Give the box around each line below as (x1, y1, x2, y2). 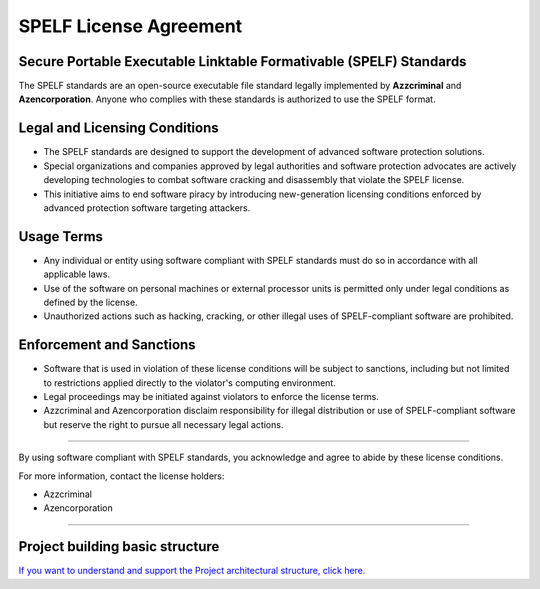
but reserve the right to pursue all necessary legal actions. (43, 418, 284, 430)
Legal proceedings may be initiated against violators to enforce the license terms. (43, 391, 379, 403)
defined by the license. (43, 296, 139, 308)
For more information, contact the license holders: (18, 470, 225, 482)
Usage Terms (18, 228, 104, 245)
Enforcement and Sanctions (18, 336, 196, 354)
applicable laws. (43, 268, 110, 280)
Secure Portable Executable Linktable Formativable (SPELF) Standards (18, 53, 467, 70)
